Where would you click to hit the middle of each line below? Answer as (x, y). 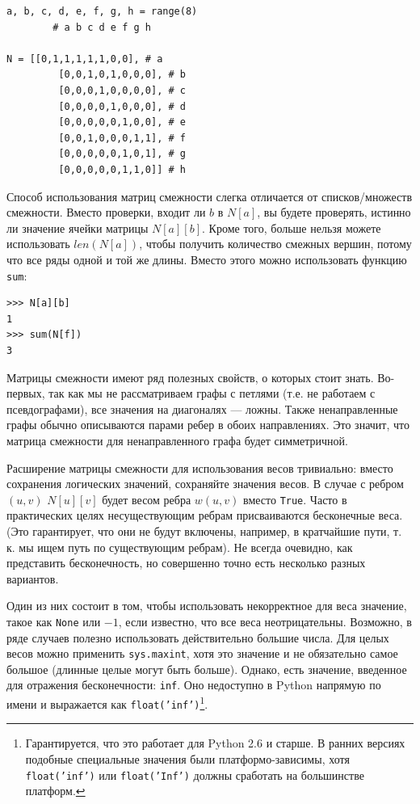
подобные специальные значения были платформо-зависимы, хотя (187, 758)
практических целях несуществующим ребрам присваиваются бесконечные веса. (205, 515)
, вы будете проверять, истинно (334, 212)
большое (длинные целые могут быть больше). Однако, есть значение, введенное (207, 669)
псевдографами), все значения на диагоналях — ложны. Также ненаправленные (202, 408)
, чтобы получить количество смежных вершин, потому (275, 244)
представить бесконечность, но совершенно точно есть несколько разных (186, 563)
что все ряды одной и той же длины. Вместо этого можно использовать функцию (207, 259)
